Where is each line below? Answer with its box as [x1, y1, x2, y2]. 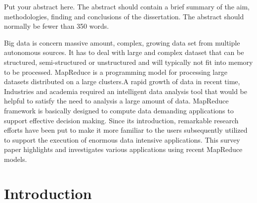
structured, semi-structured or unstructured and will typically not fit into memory [4, 56, 253, 67]
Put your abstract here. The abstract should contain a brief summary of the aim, [4, 1, 250, 11]
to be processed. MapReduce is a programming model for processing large [4, 66, 227, 77]
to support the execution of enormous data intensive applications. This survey [4, 134, 240, 145]
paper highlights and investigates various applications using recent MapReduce [4, 144, 243, 154]
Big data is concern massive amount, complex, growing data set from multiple [4, 37, 240, 48]
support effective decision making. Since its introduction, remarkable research [4, 115, 239, 125]
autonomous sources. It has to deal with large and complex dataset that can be [4, 47, 244, 57]
